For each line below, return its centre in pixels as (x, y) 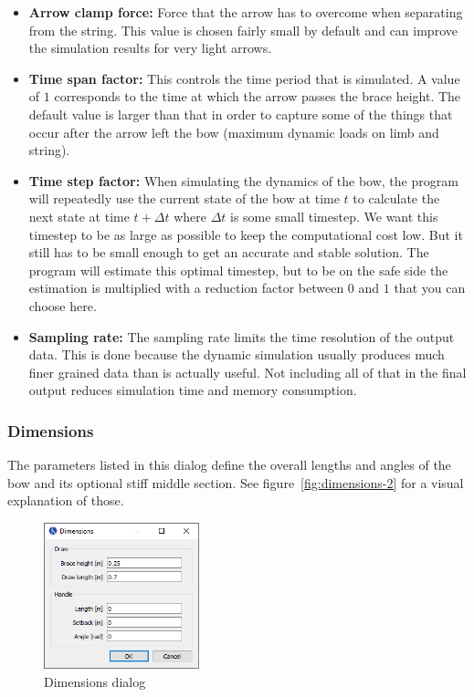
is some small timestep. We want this (334, 216)
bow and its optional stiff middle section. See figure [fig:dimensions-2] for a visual (236, 482)
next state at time (79, 216)
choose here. (63, 305)
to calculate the (396, 198)
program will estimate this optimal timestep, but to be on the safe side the (238, 270)
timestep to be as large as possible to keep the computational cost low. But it (246, 234)
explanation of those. (66, 500)
